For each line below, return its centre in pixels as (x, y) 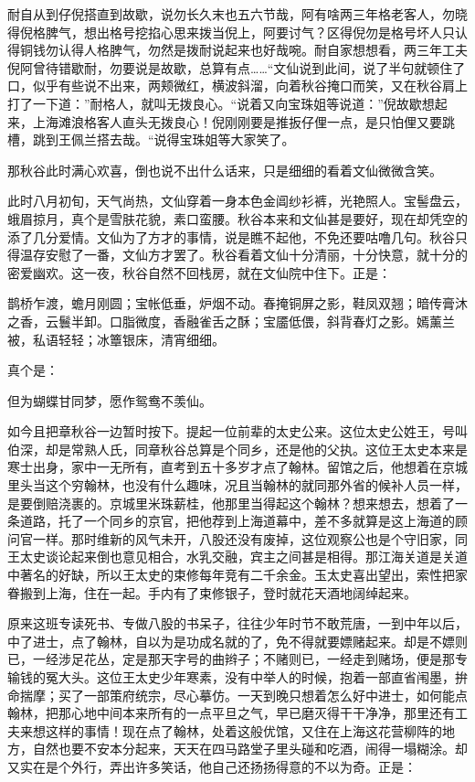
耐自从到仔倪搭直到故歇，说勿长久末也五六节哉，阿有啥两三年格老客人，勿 (231, 14)
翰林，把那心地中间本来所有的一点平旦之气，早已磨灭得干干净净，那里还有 (231, 713)
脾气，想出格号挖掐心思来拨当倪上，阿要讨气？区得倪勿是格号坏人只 (250, 32)
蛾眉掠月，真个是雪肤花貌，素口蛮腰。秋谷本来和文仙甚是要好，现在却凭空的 (237, 218)
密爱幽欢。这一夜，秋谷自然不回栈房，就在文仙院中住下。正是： (199, 272)
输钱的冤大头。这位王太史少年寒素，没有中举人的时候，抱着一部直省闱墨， (231, 677)
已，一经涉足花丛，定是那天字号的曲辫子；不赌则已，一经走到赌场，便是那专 (237, 659)
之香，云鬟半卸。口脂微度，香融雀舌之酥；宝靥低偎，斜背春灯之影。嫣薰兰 (231, 321)
